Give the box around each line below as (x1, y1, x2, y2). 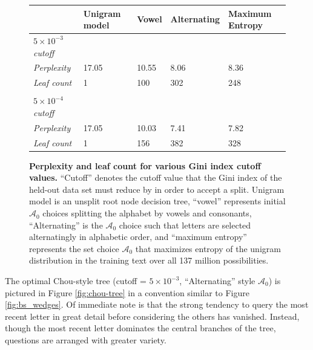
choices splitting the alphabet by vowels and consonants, (42, 207, 252, 219)
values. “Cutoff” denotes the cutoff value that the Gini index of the (29, 171, 282, 184)
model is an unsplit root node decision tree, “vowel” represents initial (29, 195, 286, 207)
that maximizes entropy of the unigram (135, 242, 281, 254)
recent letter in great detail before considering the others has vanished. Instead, (5, 309, 300, 322)
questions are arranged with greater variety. (5, 334, 166, 346)
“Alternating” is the (29, 218, 103, 231)
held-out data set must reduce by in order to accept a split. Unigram (29, 183, 285, 195)
